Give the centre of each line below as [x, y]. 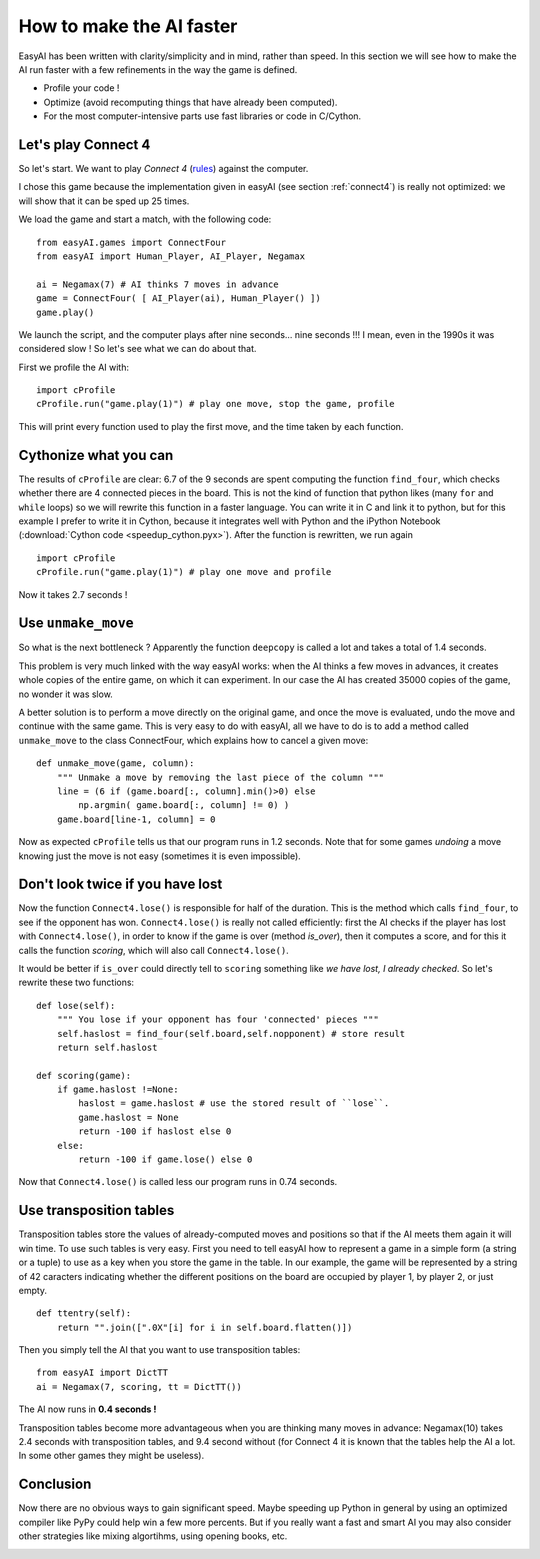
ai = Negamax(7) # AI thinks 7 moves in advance [157, 284]
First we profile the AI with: [74, 367]
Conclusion [55, 1484]
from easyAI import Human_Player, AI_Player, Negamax [170, 256]
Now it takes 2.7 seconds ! [73, 594]
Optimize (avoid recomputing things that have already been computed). [190, 102]
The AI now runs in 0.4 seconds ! [87, 1409]
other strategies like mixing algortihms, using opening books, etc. [153, 1536]
